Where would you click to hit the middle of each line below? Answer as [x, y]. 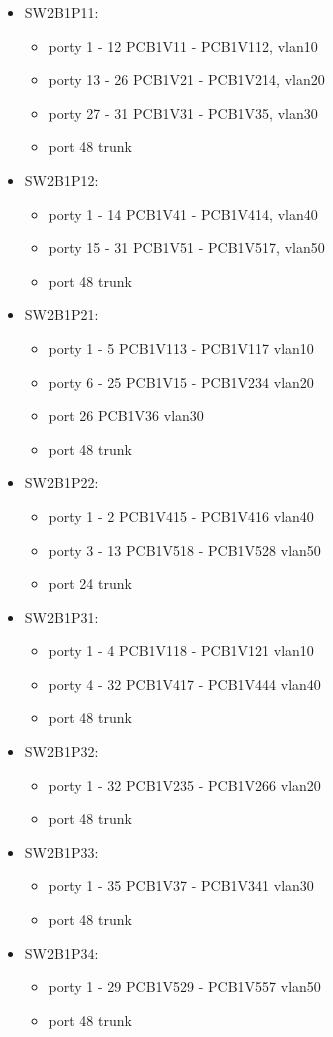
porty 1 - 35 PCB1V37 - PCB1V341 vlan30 [181, 885]
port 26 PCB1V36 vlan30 [126, 415]
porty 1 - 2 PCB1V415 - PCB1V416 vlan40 [181, 515]
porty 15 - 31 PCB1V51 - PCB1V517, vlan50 [186, 247]
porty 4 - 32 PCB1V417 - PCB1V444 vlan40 [184, 683]
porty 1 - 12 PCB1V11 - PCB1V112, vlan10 [183, 45]
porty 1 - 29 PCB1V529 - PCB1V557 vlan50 [184, 986]
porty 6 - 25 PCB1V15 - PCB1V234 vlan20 [181, 381]
